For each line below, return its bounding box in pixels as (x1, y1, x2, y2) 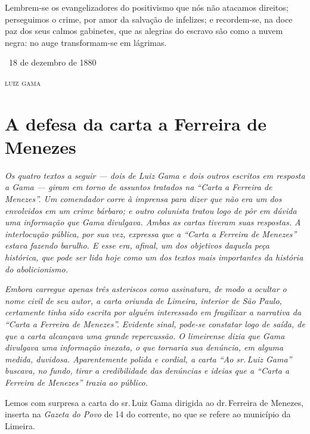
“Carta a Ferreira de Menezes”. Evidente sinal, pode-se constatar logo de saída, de (5, 318, 305, 330)
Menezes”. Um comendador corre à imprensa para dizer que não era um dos (5, 193, 282, 205)
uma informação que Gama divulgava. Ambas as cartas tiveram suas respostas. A (5, 216, 301, 228)
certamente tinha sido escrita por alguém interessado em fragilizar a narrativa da (5, 306, 302, 318)
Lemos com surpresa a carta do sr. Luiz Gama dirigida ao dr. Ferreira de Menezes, (5, 396, 304, 408)
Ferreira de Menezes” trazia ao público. (5, 376, 148, 388)
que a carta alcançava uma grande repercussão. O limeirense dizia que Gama (5, 329, 285, 342)
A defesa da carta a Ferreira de (5, 111, 267, 135)
